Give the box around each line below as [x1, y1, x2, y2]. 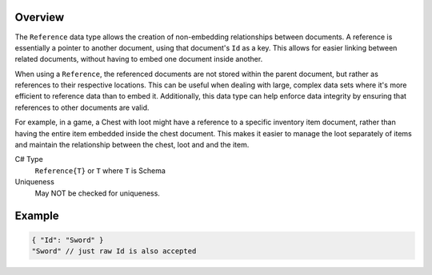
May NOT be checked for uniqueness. [34, 188, 160, 198]
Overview [14, 10, 65, 24]
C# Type [14, 155, 43, 164]
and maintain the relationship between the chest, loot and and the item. [14, 140, 250, 150]
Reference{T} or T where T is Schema [34, 165, 166, 176]
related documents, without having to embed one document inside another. [14, 55, 263, 64]
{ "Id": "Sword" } [31, 235, 104, 245]
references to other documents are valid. [14, 103, 150, 112]
